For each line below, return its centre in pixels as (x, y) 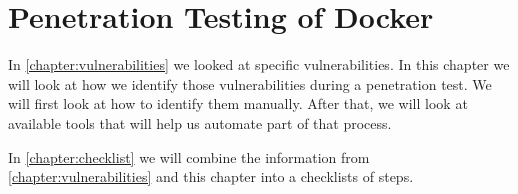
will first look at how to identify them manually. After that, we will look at (238, 103)
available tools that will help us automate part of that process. (200, 122)
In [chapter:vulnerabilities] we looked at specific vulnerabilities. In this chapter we (259, 64)
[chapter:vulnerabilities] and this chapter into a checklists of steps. (211, 176)
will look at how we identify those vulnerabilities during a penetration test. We (250, 83)
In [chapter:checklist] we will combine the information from (189, 156)
